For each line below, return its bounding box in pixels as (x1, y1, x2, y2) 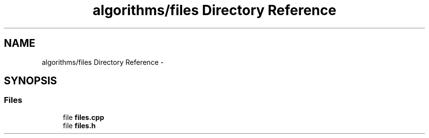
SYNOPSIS (4, 75, 57, 87)
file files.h (63, 121, 96, 130)
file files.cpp (63, 113, 104, 121)
